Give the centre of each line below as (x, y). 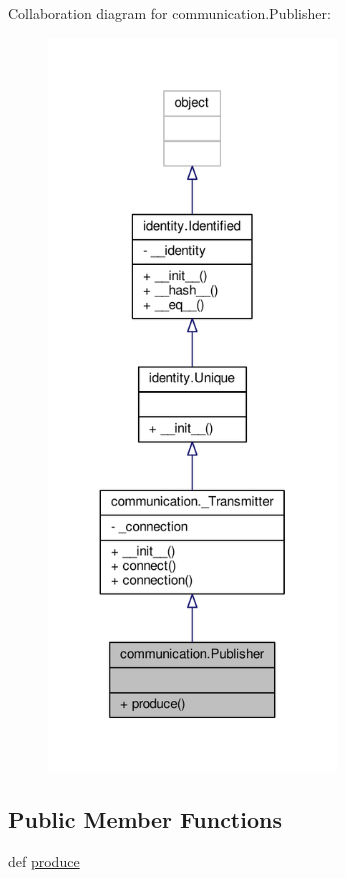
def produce (44, 860)
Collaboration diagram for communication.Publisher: (169, 13)
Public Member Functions (145, 818)
